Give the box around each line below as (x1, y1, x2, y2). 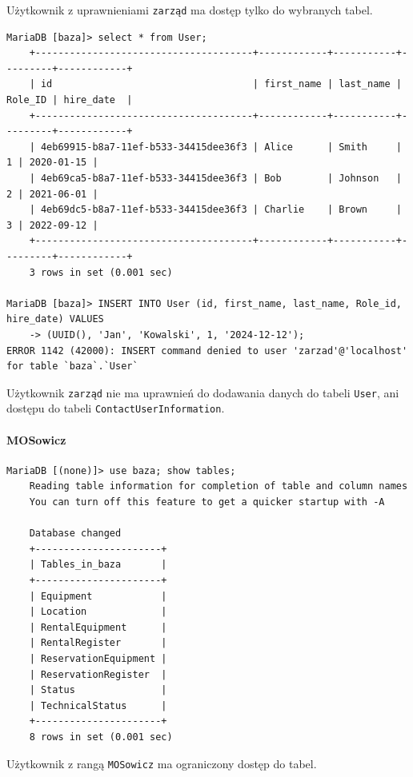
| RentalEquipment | (29, 621, 167, 633)
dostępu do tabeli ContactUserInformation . (6, 400, 225, 416)
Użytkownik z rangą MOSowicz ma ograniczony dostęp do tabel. (6, 755, 317, 771)
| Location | (29, 606, 167, 618)
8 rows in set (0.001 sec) (29, 731, 173, 743)
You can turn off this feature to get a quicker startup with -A (29, 496, 385, 508)
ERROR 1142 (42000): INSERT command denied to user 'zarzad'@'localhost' (6, 345, 408, 357)
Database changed (29, 528, 122, 540)
